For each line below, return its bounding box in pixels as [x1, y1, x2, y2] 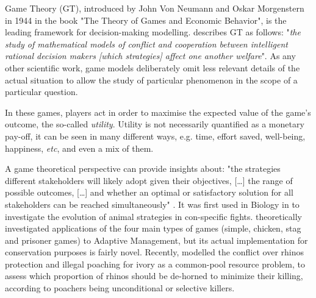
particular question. [5, 85, 78, 98]
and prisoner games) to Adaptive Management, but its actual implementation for [5, 233, 308, 246]
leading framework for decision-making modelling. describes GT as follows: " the [5, 26, 301, 38]
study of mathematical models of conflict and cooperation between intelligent [5, 37, 288, 50]
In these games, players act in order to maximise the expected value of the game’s [5, 105, 311, 118]
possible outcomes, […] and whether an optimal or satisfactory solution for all [5, 186, 293, 199]
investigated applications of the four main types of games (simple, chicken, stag [5, 222, 301, 235]
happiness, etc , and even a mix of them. [5, 141, 154, 154]
